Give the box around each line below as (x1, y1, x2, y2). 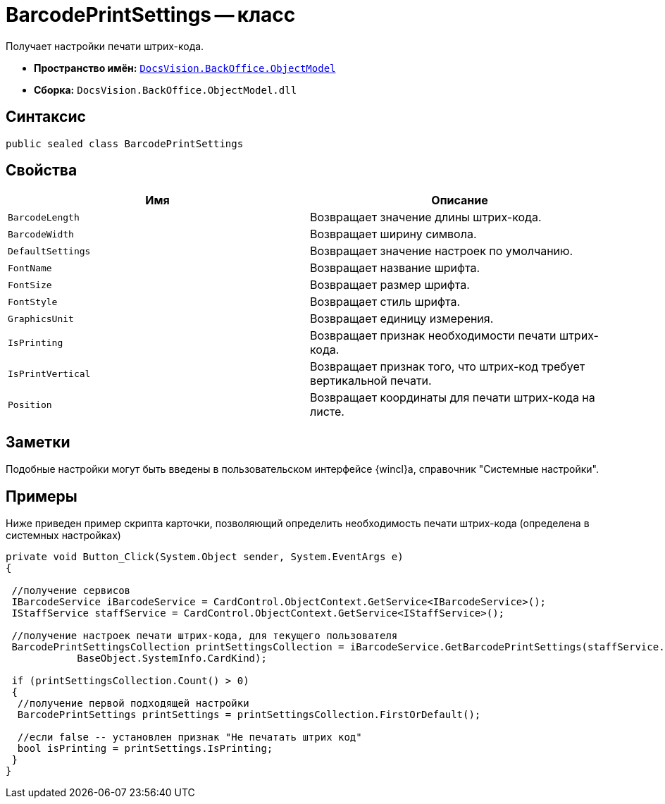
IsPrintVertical (8, 368, 91, 379)
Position (8, 399, 52, 410)
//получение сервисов (11, 585, 131, 597)
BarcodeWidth (8, 228, 74, 240)
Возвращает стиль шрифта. (310, 295, 460, 309)
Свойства (6, 161, 77, 180)
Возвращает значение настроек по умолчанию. (310, 244, 573, 259)
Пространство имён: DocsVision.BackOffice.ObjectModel (34, 61, 336, 74)
